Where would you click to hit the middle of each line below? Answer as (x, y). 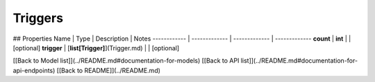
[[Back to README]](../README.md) (109, 70)
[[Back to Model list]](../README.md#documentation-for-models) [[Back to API (126, 61)
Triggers (38, 18)
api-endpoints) (34, 70)
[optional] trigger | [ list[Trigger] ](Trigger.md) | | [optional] (96, 48)
